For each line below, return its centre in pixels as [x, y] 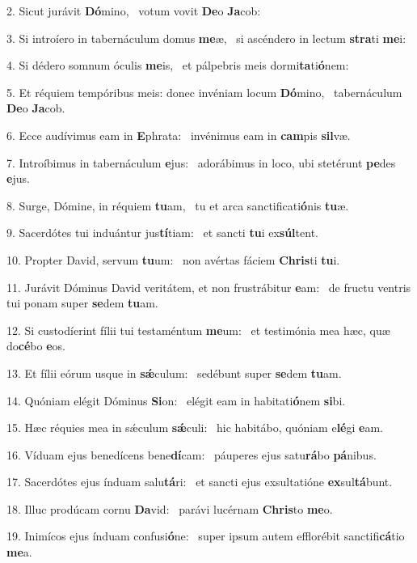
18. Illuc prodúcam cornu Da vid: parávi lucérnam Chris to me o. [170, 508]
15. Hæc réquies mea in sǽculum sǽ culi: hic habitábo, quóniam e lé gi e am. [195, 428]
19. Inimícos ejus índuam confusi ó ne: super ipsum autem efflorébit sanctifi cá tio [206, 536]
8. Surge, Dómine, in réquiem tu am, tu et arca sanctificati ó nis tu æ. [178, 205]
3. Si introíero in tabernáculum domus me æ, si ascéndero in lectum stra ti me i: [206, 38]
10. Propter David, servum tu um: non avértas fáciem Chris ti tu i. [173, 259]
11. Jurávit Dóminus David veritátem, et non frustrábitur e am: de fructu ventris [209, 287]
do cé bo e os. [36, 346]
